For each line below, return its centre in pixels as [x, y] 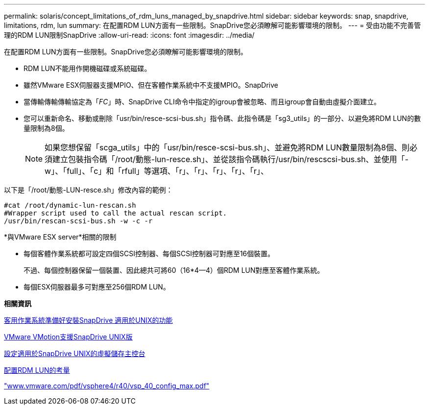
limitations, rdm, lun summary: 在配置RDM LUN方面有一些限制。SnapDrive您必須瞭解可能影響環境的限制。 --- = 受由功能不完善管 [213, 25]
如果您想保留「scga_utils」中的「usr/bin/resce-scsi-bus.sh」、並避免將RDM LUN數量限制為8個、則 [227, 147]
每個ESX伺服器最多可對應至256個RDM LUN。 [97, 287]
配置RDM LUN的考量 [37, 370]
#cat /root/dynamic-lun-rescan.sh [70, 205]
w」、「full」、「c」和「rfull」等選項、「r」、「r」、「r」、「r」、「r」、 [156, 171]
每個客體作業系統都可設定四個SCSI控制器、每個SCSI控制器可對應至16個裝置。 [149, 253]
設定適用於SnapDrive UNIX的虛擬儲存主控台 [75, 353]
